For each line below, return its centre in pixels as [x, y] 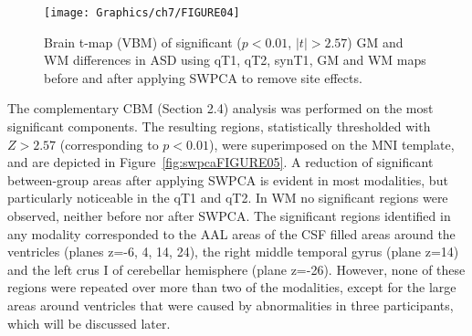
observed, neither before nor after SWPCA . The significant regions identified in [229, 215]
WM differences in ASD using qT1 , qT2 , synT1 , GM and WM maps [235, 60]
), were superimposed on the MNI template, [331, 144]
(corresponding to [109, 144]
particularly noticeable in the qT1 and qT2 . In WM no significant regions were [228, 198]
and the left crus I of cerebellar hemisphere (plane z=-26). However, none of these [236, 269]
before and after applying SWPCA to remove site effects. [203, 77]
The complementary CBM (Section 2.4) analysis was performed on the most [220, 108]
